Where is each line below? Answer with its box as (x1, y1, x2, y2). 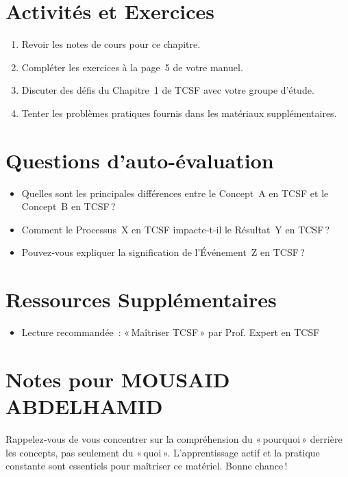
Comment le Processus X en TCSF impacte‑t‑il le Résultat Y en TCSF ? (21, 222, 330, 236)
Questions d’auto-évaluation (5, 146, 274, 174)
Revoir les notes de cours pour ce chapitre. (21, 37, 201, 51)
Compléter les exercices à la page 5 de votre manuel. (21, 60, 243, 74)
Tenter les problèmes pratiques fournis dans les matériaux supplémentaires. (21, 105, 337, 120)
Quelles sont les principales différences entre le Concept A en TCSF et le (21, 185, 329, 200)
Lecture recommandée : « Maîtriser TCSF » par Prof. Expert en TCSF (21, 325, 320, 339)
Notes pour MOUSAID (5, 365, 230, 393)
